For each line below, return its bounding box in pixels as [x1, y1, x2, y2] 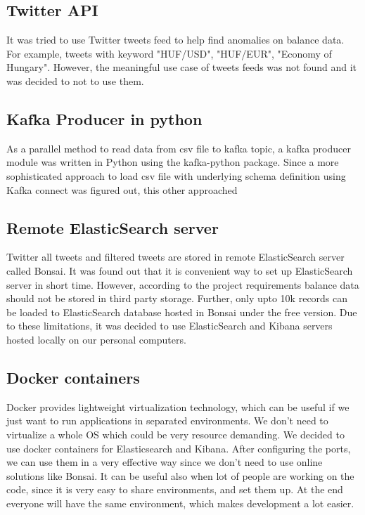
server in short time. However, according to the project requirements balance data [6, 277, 359, 292]
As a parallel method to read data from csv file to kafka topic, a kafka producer [6, 141, 351, 155]
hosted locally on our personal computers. [6, 332, 186, 346]
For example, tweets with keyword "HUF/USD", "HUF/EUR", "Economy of [6, 46, 332, 60]
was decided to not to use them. [6, 73, 144, 88]
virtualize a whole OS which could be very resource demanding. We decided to [6, 426, 345, 441]
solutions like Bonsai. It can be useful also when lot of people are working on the [6, 468, 354, 483]
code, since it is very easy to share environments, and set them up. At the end [6, 482, 343, 497]
